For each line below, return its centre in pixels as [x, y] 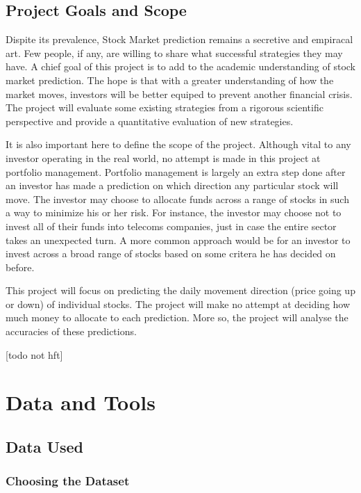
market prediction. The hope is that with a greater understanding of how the [170, 80]
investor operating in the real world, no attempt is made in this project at [163, 157]
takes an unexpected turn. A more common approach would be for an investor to [178, 240]
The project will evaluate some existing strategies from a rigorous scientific [165, 107]
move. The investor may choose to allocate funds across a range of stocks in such [177, 199]
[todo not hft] [34, 354]
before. [20, 267]
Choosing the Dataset [68, 481]
